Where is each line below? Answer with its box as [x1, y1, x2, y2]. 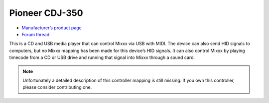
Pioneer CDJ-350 [9, 7, 83, 18]
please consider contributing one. [22, 84, 92, 90]
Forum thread [21, 31, 50, 37]
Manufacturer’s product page [21, 25, 82, 31]
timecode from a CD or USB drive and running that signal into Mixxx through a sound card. [9, 54, 195, 60]
